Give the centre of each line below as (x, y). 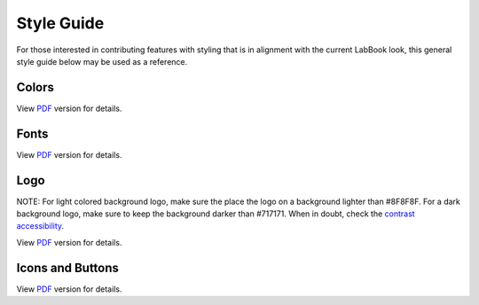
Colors (35, 87)
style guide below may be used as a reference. (102, 61)
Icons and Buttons (68, 267)
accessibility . (40, 226)
